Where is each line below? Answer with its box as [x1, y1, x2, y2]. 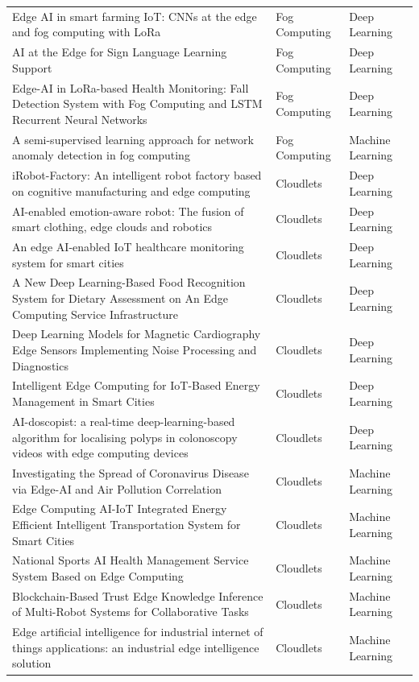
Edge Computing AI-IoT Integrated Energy [12, 500, 227, 517]
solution [12, 655, 52, 672]
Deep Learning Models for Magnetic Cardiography [12, 325, 261, 342]
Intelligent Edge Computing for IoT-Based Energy [12, 377, 260, 394]
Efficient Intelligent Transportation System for [12, 515, 241, 532]
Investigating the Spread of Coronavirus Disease [12, 464, 249, 481]
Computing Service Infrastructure [12, 305, 178, 322]
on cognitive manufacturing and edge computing [12, 182, 251, 199]
